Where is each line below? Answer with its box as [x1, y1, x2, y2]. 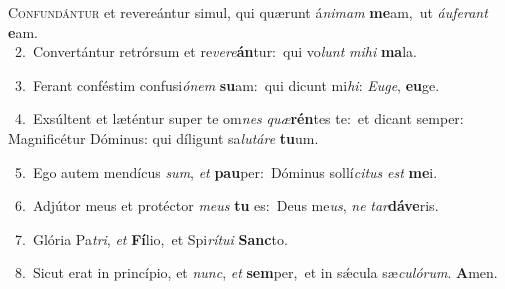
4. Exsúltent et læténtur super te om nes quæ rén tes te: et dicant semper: [14, 108, 464, 129]
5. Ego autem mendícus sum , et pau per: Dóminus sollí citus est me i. [14, 161, 438, 182]
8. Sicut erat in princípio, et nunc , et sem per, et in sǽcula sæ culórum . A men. [14, 262, 498, 283]
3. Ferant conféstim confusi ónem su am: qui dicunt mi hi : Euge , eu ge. [14, 74, 440, 95]
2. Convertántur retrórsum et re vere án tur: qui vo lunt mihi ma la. [14, 41, 417, 62]
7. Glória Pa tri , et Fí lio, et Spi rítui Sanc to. [14, 228, 288, 249]
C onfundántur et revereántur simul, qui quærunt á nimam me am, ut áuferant [8, 2, 488, 22]
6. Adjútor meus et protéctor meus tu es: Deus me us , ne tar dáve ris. [14, 195, 439, 216]
